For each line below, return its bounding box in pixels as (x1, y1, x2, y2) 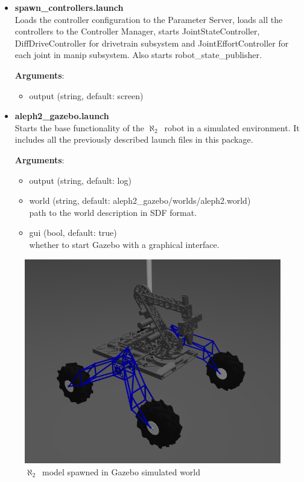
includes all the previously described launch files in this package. (14, 133, 253, 146)
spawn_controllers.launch (14, 1, 124, 13)
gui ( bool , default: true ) (29, 226, 117, 239)
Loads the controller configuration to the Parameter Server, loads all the (14, 13, 283, 25)
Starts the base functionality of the (14, 121, 144, 134)
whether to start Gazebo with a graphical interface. (29, 238, 220, 250)
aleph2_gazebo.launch (14, 109, 109, 122)
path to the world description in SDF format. (29, 206, 197, 218)
